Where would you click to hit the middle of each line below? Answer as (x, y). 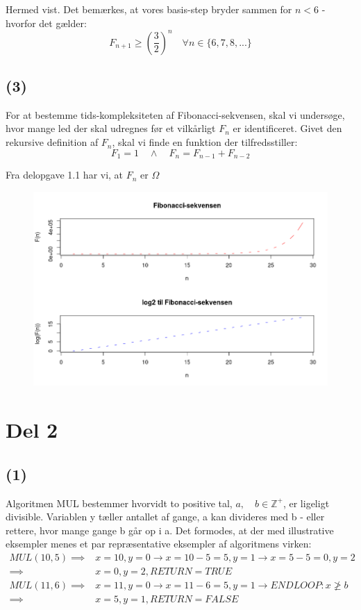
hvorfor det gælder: (46, 23)
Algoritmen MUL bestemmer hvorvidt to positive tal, (119, 503)
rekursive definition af (52, 142)
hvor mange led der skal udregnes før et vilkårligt (111, 128)
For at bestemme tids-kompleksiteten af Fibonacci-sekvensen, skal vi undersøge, (175, 114)
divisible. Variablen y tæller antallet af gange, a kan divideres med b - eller (165, 517)
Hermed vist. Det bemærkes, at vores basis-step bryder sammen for (149, 9)
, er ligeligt (306, 503)
